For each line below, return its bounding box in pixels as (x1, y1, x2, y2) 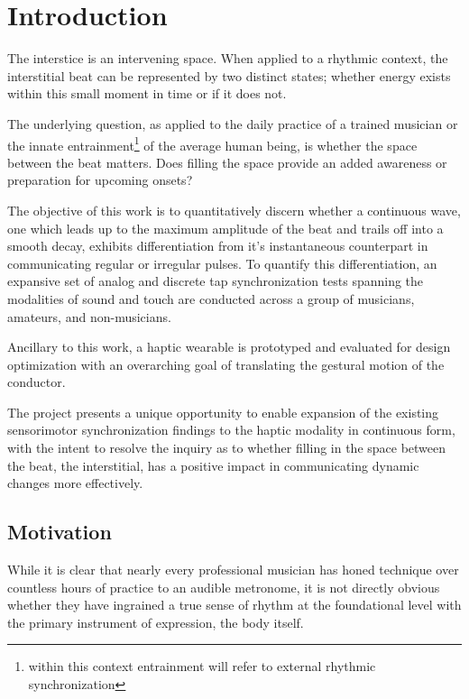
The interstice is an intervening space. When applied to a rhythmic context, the (7, 49, 448, 68)
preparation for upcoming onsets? (7, 170, 193, 189)
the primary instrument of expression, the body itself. (7, 612, 304, 631)
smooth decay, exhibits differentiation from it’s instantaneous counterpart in (7, 236, 428, 255)
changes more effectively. (7, 474, 143, 492)
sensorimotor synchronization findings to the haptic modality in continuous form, (7, 420, 455, 439)
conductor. (7, 372, 66, 391)
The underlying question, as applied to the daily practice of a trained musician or (7, 114, 458, 133)
